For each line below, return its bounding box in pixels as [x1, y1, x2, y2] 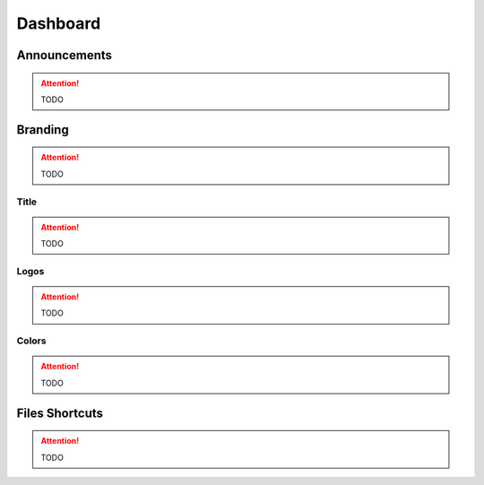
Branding [16, 122, 69, 137]
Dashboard [16, 13, 101, 33]
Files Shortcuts [16, 405, 103, 420]
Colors [16, 334, 47, 347]
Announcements [16, 48, 112, 63]
